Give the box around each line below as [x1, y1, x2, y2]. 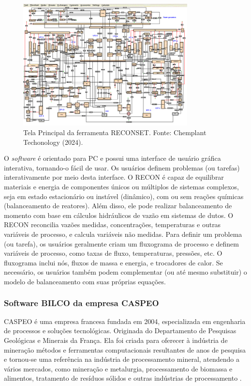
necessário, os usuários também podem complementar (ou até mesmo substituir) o [4, 267, 247, 277]
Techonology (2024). [23, 137, 83, 147]
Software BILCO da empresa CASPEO [4, 297, 159, 309]
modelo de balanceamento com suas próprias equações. [4, 276, 166, 286]
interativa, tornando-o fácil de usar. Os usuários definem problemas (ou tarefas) [4, 162, 240, 172]
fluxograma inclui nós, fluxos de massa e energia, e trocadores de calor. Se [4, 257, 223, 267]
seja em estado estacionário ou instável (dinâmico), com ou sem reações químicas [4, 191, 244, 201]
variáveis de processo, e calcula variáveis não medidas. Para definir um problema [4, 229, 242, 239]
